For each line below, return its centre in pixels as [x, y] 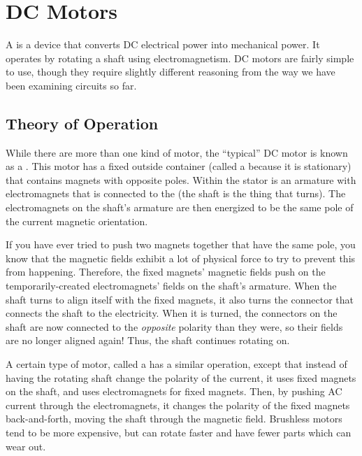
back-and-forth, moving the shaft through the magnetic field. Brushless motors [174, 419]
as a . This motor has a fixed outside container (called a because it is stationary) [179, 166]
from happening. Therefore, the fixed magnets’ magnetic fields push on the [166, 272]
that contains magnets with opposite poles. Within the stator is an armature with [181, 179]
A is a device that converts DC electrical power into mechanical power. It [163, 44]
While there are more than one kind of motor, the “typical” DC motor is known [177, 152]
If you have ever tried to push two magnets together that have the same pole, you [181, 244]
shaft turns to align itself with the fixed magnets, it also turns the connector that [180, 299]
